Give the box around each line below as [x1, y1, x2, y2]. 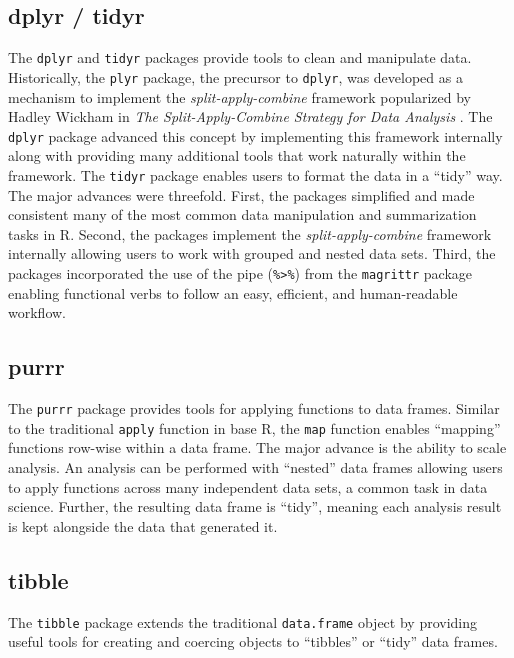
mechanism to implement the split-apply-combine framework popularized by [8, 86, 471, 107]
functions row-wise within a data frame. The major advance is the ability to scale [8, 437, 507, 458]
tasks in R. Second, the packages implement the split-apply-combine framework [8, 223, 492, 244]
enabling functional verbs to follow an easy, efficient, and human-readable [8, 282, 458, 303]
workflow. [8, 302, 66, 323]
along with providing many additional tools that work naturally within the [8, 145, 466, 166]
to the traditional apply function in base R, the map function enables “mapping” [8, 417, 501, 438]
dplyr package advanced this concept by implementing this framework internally [8, 125, 503, 146]
